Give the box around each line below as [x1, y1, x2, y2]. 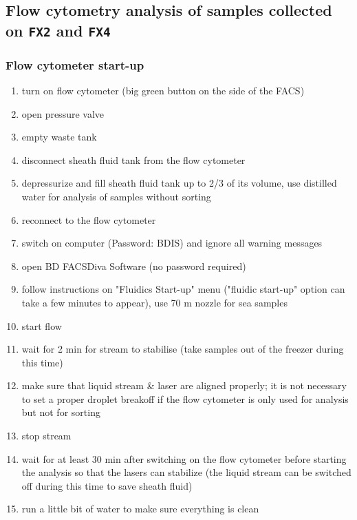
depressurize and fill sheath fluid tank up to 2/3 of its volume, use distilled [21, 176, 337, 190]
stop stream [21, 428, 72, 443]
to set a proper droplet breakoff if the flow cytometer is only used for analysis [21, 391, 349, 406]
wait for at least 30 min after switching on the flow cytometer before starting [21, 451, 347, 466]
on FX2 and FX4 [6, 19, 111, 41]
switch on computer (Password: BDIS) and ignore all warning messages [21, 236, 323, 250]
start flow [21, 318, 62, 333]
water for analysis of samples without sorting [21, 189, 211, 203]
